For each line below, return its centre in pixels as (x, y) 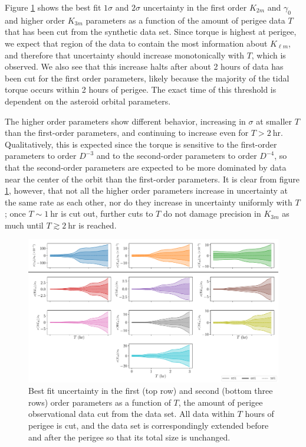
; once (15, 213)
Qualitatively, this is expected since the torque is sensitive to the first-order (141, 144)
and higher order (35, 20)
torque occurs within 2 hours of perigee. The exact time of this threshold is (141, 89)
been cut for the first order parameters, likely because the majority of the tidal (147, 78)
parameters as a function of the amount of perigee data (185, 20)
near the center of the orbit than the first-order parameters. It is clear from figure (152, 179)
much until (24, 225)
